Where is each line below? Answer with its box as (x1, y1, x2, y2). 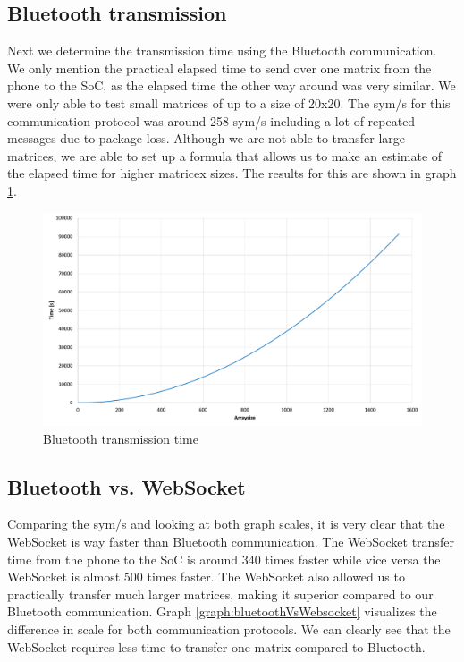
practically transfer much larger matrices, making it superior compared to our (7, 584, 434, 603)
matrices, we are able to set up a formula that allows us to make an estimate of (7, 146, 443, 165)
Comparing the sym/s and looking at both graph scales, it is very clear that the (7, 514, 445, 533)
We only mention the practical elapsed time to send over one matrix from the (7, 58, 432, 77)
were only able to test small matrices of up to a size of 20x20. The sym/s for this (7, 93, 451, 112)
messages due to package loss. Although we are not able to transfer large (7, 129, 406, 148)
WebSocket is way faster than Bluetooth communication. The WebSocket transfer (7, 532, 454, 551)
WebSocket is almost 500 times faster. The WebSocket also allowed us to (7, 567, 405, 586)
